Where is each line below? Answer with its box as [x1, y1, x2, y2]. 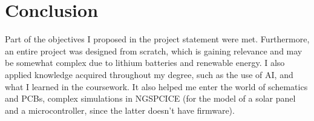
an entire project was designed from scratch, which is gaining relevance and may [5, 44, 303, 57]
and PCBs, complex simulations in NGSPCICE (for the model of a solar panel [5, 92, 296, 105]
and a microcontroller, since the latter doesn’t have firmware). [5, 103, 235, 116]
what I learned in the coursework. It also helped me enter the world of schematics [5, 80, 308, 93]
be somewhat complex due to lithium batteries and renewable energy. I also [5, 56, 285, 69]
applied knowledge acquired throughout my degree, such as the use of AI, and [5, 68, 293, 80]
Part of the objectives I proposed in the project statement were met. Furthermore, [5, 33, 310, 45]
